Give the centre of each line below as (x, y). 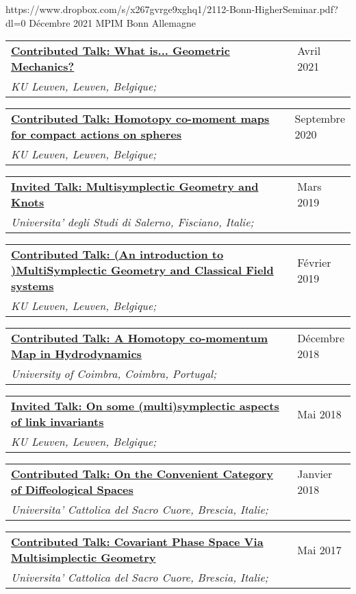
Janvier (315, 474)
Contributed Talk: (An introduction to (117, 254)
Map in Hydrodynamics (76, 354)
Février (314, 262)
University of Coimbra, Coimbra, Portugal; (114, 374)
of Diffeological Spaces (72, 490)
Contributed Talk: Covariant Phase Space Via (137, 542)
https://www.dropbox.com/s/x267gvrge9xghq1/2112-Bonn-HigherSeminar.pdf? (172, 9)
